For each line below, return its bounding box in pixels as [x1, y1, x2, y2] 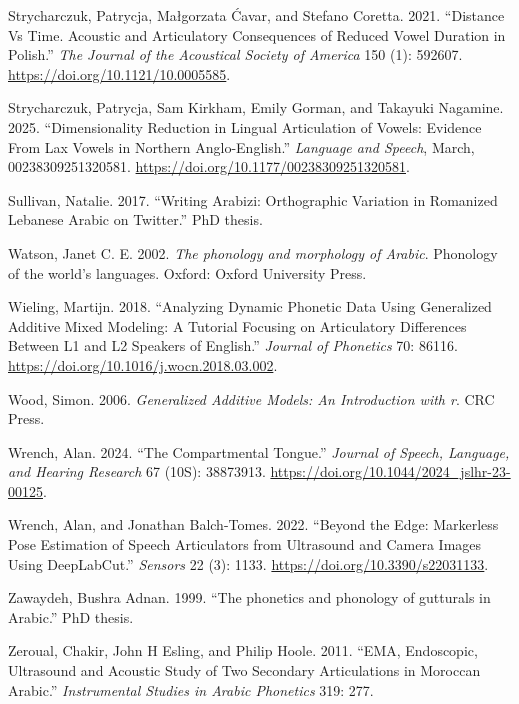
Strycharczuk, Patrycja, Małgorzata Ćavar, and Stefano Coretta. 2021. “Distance [8, 5, 505, 25]
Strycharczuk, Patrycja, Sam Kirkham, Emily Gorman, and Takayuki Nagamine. [8, 97, 504, 118]
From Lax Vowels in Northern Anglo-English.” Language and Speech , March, [8, 136, 475, 157]
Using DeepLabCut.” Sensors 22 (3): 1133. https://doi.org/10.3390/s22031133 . [8, 553, 489, 574]
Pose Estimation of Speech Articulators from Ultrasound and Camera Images [8, 534, 482, 555]
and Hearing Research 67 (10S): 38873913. [8, 461, 266, 482]
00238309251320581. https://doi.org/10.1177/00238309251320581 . [8, 156, 410, 177]
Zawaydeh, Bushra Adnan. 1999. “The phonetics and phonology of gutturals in [8, 587, 491, 608]
